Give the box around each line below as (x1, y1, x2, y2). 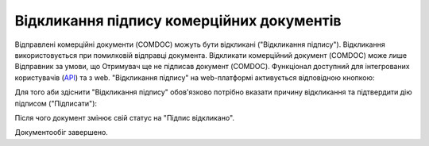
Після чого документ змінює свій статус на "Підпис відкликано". (14, 113, 234, 122)
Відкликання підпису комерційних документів (14, 12, 342, 29)
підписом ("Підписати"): (14, 98, 98, 108)
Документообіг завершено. (14, 128, 109, 137)
